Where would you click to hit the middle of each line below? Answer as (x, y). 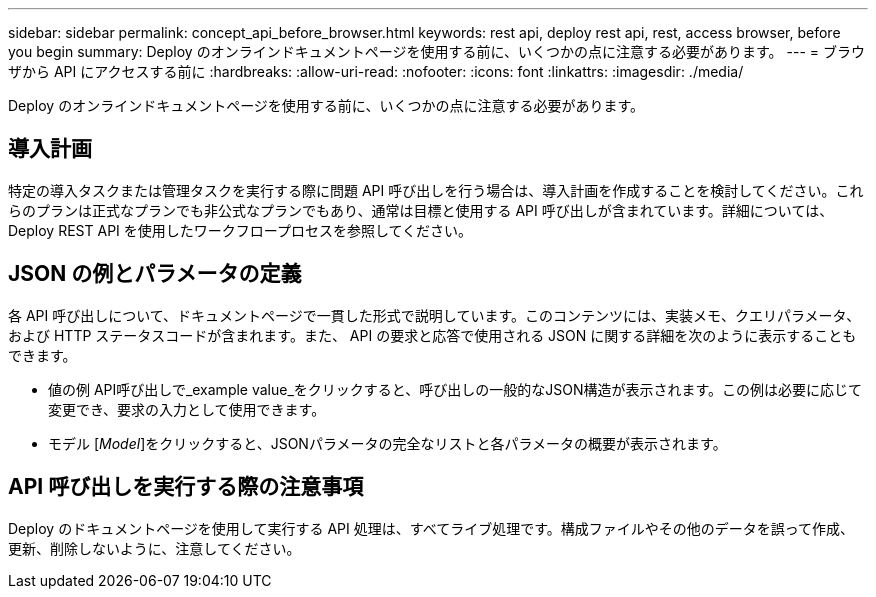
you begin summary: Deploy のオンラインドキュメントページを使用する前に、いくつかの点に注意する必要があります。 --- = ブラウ (436, 51)
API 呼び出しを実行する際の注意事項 (186, 487)
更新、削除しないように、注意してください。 (154, 548)
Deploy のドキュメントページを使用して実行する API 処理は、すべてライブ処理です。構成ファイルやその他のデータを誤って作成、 (431, 528)
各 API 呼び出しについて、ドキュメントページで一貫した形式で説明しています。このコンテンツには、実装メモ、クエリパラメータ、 (434, 315)
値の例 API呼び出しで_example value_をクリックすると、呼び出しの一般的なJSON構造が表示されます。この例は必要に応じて (455, 389)
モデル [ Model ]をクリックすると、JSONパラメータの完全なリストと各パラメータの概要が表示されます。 (387, 443)
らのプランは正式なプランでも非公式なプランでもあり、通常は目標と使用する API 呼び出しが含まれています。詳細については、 (421, 210)
